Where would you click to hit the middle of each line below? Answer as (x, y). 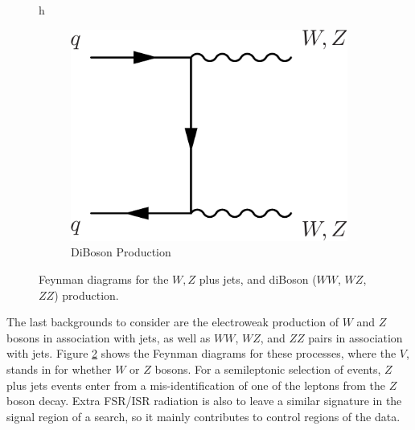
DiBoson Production (121, 252)
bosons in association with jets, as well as (109, 337)
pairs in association (355, 337)
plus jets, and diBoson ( (258, 279)
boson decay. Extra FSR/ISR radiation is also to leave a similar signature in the (204, 401)
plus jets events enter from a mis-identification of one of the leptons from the (196, 385)
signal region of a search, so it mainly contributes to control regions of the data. (203, 416)
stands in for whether (59, 369)
